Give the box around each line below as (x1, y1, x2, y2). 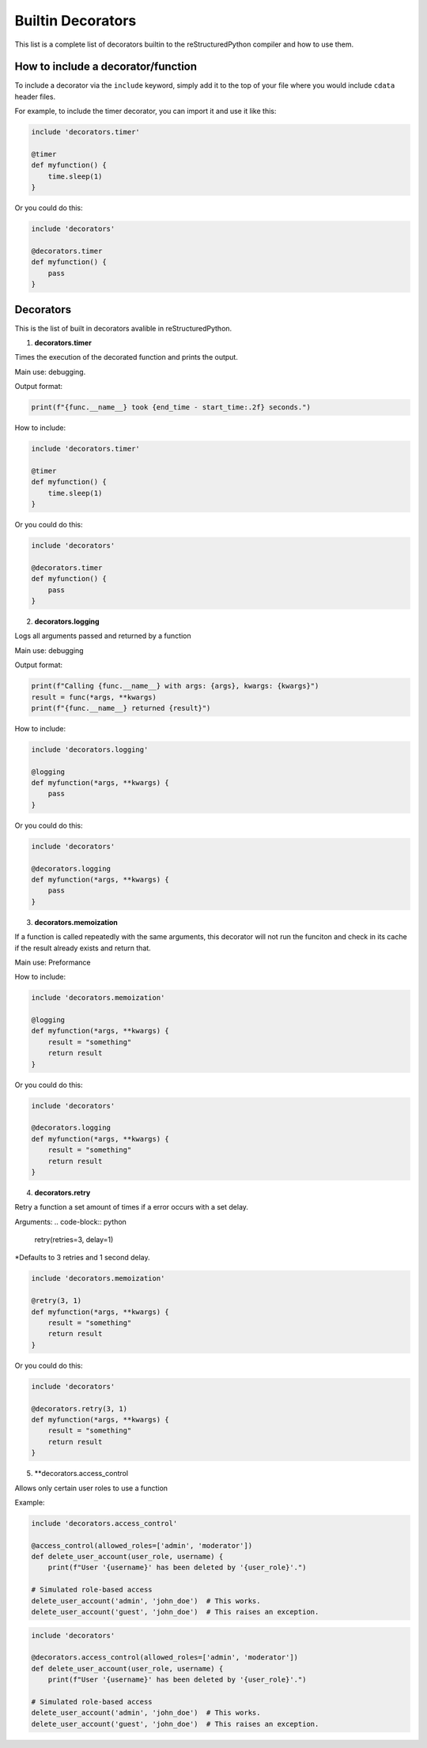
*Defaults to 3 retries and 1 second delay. (14, 1253, 150, 1263)
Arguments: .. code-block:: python (14, 1217, 127, 1226)
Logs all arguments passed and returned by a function (14, 631, 191, 640)
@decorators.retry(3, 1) (31, 1404, 128, 1413)
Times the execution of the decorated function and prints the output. (14, 353, 239, 362)
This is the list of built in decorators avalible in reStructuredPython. (14, 323, 232, 333)
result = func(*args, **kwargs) (31, 693, 157, 701)
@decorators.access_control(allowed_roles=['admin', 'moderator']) (31, 1653, 299, 1662)
